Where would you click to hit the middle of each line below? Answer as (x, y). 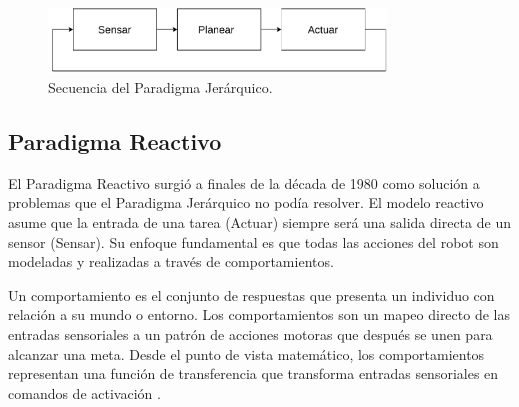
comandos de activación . (84, 392)
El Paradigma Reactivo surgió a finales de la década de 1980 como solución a (244, 182)
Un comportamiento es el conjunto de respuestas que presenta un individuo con (251, 294)
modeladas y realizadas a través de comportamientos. (171, 261)
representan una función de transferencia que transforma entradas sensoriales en (253, 373)
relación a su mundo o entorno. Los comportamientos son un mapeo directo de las (259, 314)
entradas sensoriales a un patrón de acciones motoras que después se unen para (250, 333)
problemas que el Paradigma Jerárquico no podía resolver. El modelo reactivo (246, 202)
